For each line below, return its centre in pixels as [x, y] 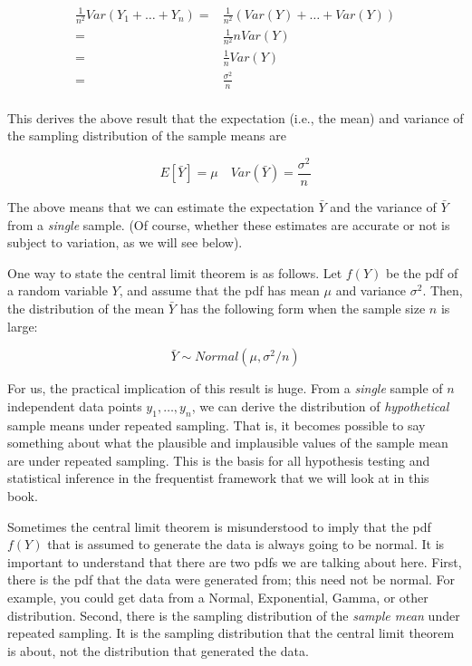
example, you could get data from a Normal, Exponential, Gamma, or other [218, 597]
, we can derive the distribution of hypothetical [320, 405]
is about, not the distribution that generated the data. [158, 650]
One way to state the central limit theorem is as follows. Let [175, 272]
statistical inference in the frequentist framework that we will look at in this [218, 478]
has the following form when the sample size [303, 308]
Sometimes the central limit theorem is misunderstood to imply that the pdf [219, 526]
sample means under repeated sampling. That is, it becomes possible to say [217, 425]
